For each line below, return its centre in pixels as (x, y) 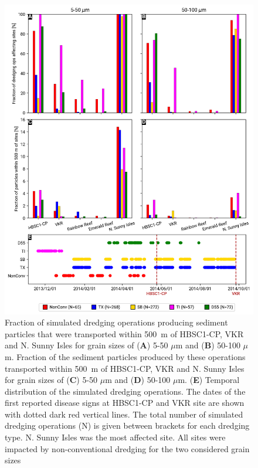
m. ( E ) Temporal (209, 380)
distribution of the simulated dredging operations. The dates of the (125, 391)
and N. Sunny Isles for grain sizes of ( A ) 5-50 (86, 345)
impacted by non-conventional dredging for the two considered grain (127, 448)
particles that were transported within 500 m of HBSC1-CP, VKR (124, 333)
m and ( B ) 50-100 (208, 345)
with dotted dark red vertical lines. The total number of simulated (124, 414)
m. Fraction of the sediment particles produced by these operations (125, 356)
